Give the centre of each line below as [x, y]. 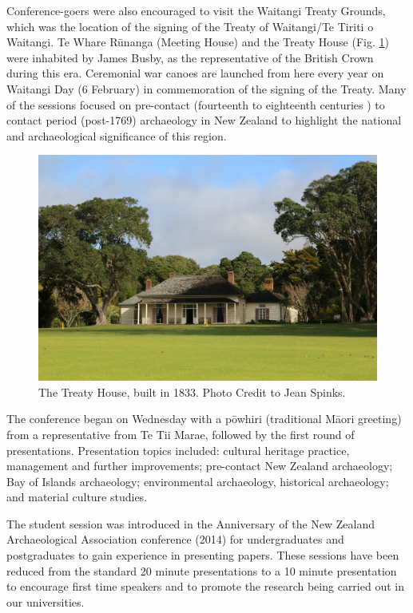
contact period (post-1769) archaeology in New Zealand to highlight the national [204, 120]
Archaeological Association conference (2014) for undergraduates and [175, 539]
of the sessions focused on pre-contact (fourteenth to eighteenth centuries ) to [196, 104]
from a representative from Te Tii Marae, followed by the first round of [181, 434]
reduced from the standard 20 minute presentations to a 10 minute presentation [202, 570]
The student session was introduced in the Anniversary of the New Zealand [191, 523]
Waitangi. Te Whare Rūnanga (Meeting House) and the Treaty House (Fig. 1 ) [198, 42]
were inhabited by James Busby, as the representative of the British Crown [190, 57]
